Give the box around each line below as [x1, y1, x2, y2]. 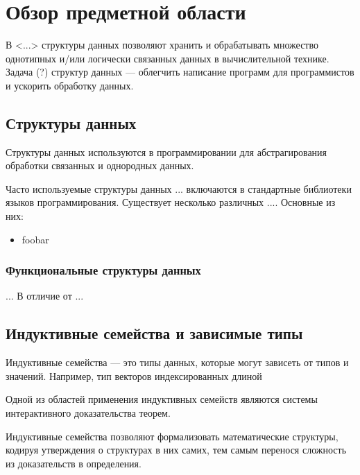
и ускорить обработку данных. [6, 78, 134, 92]
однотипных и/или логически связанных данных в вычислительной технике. [6, 51, 329, 65]
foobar [22, 232, 49, 246]
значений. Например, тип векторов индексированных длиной [6, 368, 262, 383]
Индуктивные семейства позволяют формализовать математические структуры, [6, 429, 338, 443]
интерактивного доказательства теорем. [6, 406, 171, 420]
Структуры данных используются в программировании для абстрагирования [6, 144, 327, 159]
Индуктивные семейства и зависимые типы [6, 322, 303, 344]
